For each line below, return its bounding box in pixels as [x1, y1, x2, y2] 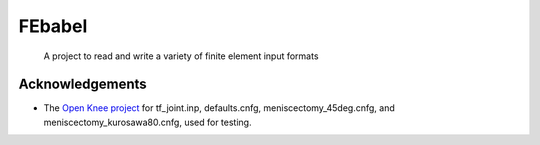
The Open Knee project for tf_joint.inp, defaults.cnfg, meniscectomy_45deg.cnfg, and [43, 102, 395, 114]
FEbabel [18, 15, 88, 37]
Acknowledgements [18, 76, 147, 93]
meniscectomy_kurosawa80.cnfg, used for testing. [43, 116, 252, 128]
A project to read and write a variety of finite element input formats [43, 50, 319, 62]
